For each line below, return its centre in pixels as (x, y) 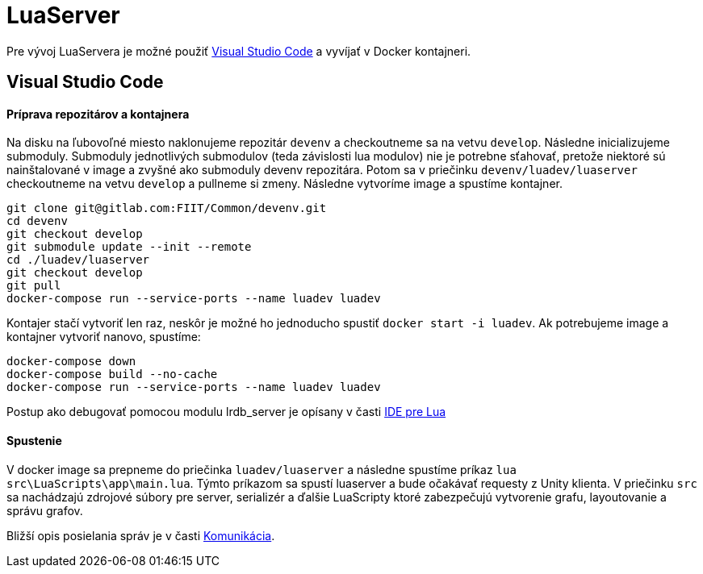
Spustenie (34, 441)
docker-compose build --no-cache (112, 374)
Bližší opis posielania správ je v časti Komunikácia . (141, 535)
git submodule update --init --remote (129, 247)
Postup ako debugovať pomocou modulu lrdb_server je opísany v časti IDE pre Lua (226, 412)
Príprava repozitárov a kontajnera (98, 114)
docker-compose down (71, 362)
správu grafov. (45, 510)
